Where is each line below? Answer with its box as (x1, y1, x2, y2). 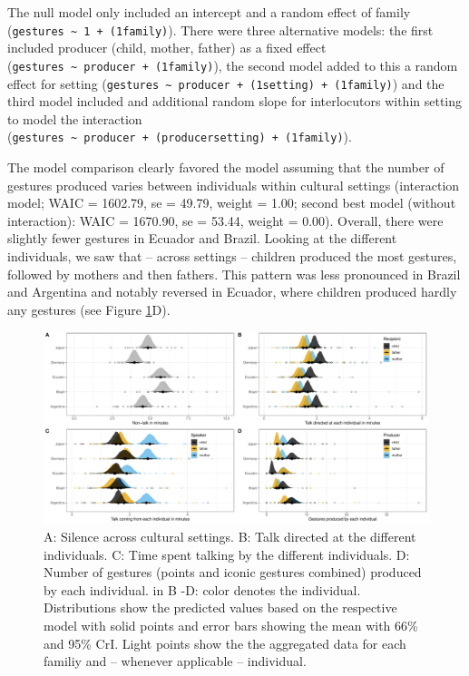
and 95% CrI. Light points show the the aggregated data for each (44, 633, 406, 652)
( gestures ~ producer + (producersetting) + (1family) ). (7, 127, 352, 146)
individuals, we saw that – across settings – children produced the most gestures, (7, 246, 457, 265)
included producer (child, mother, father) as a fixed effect (7, 38, 327, 57)
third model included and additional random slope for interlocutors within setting (7, 92, 463, 111)
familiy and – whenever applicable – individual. (44, 652, 307, 671)
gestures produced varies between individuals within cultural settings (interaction (7, 175, 460, 194)
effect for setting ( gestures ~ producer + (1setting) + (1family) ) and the (7, 73, 445, 93)
